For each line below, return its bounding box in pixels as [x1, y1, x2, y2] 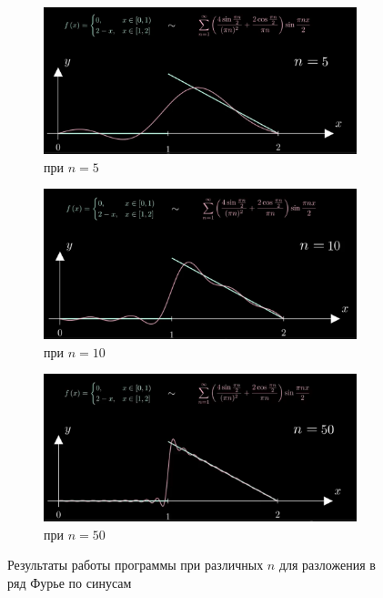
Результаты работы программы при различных [7, 555, 264, 574]
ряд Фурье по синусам [7, 573, 132, 593]
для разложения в [278, 555, 376, 574]
